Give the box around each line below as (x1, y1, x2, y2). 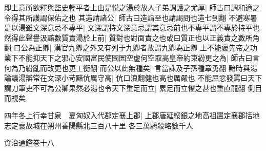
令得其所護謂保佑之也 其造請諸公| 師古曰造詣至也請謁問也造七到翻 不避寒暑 (4, 12, 257, 23)
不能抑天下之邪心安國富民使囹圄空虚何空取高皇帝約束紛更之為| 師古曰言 (18, 52, 260, 63)
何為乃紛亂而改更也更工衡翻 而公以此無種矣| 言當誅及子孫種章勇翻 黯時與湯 (4, 62, 257, 73)
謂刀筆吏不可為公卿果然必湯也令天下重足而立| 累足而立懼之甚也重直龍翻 (4, 82, 245, 93)
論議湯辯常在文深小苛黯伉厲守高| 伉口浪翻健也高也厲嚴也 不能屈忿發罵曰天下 (4, 72, 262, 83)
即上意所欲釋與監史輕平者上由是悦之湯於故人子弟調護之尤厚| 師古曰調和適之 (4, 2, 260, 12)
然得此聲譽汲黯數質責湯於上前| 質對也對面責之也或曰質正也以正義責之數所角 (4, 32, 260, 43)
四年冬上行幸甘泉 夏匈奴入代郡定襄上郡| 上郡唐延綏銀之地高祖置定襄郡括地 (4, 109, 260, 120)
